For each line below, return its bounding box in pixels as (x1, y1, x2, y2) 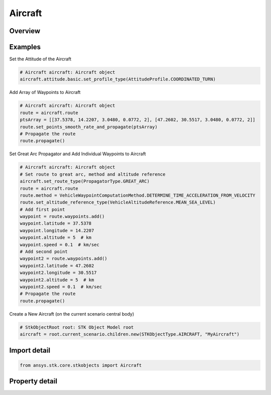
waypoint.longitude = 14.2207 (20, 228, 94, 233)
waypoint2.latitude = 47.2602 (20, 263, 94, 268)
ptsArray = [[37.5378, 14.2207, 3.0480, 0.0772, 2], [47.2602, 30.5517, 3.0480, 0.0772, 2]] (20, 117, 255, 123)
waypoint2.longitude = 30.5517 (20, 270, 97, 276)
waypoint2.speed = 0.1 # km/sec (20, 284, 102, 289)
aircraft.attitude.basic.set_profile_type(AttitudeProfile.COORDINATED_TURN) (20, 76, 216, 82)
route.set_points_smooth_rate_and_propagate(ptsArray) (20, 124, 158, 130)
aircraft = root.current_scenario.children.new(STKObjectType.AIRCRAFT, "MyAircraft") (20, 332, 240, 337)
